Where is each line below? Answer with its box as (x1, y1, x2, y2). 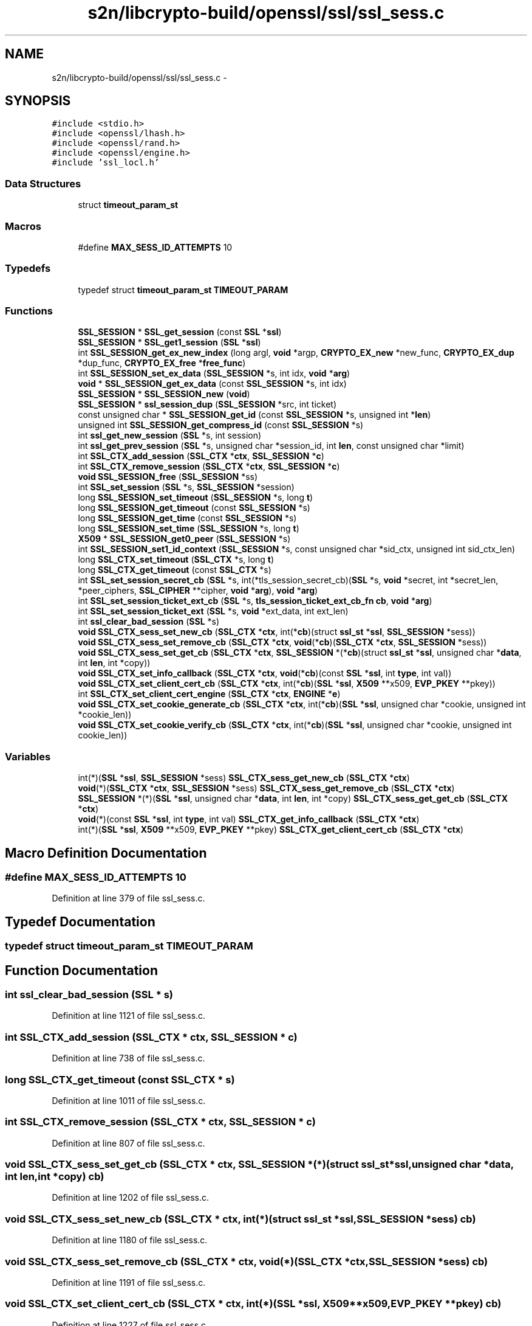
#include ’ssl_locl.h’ (52, 158, 160, 168)
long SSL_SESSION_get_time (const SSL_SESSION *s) (78, 513, 297, 524)
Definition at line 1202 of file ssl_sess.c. (52, 1192, 210, 1203)
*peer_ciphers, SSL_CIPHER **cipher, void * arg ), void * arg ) (78, 585, 318, 596)
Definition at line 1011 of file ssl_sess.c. (52, 1095, 206, 1106)
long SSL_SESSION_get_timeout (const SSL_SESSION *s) (78, 502, 310, 513)
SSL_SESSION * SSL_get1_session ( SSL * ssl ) (78, 337, 261, 348)
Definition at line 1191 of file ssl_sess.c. (52, 1277, 206, 1288)
